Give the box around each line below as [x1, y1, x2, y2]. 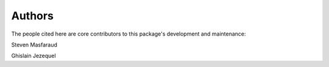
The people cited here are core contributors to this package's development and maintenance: [11, 30, 246, 37]
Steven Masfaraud [11, 41, 57, 48]
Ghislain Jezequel [11, 52, 56, 60]
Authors [11, 9, 54, 22]
